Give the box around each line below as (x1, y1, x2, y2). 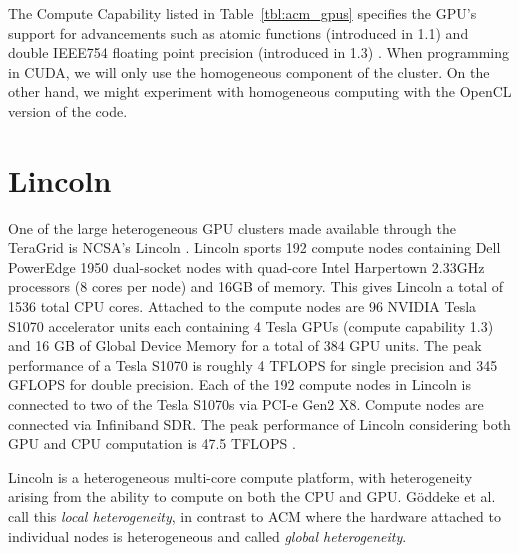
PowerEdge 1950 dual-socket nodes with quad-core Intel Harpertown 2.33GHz (8, 256, 485, 277)
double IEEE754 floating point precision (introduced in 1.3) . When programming (8, 42, 510, 63)
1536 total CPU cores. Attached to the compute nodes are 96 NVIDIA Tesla (8, 296, 477, 317)
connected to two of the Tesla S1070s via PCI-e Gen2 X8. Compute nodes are (8, 394, 484, 415)
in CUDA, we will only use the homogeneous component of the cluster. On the (8, 61, 490, 82)
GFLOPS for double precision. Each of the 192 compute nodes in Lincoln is (8, 374, 472, 395)
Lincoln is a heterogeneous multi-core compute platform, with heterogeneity (8, 466, 473, 487)
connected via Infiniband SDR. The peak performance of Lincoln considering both (8, 413, 511, 434)
